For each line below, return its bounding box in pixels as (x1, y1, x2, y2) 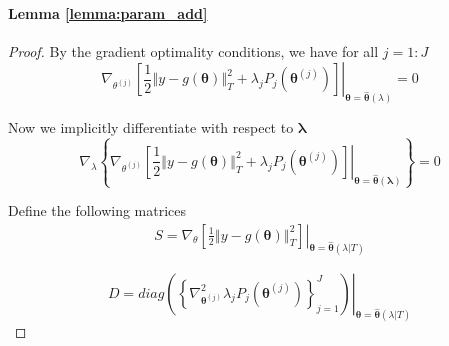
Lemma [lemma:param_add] (8, 2, 208, 23)
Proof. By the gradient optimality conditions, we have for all (8, 40, 379, 61)
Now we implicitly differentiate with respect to (8, 117, 294, 138)
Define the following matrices (8, 200, 187, 221)
